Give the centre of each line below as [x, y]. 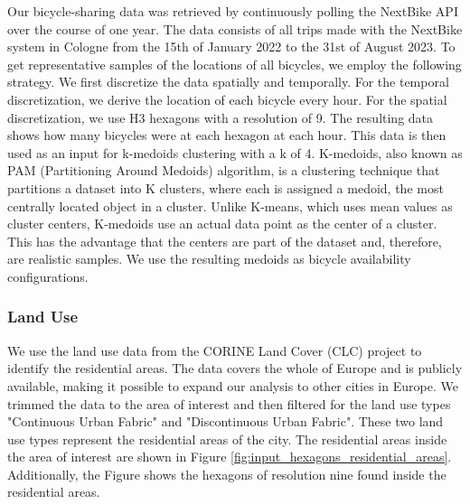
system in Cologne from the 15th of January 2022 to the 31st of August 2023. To [231, 47]
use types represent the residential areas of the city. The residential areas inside [227, 439]
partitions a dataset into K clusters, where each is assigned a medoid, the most [226, 187]
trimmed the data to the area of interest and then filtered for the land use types [229, 403]
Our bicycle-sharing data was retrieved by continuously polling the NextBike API [233, 11]
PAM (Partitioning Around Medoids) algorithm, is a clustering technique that [224, 170]
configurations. [48, 276]
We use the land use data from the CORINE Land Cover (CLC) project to [215, 350]
